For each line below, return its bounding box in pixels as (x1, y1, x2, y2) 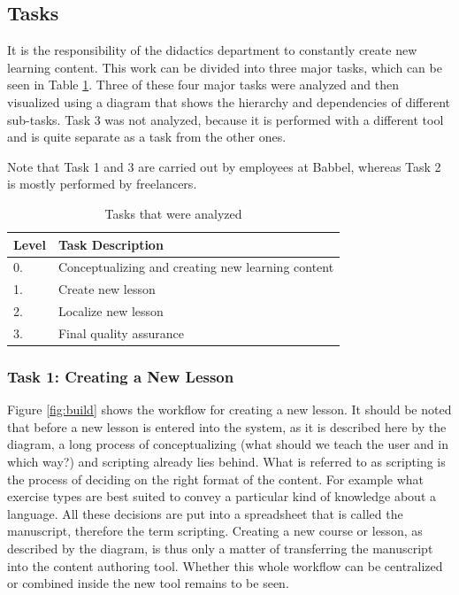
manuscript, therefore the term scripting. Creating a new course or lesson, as (7, 522, 423, 540)
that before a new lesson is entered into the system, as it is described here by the (7, 417, 447, 436)
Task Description (57, 235, 164, 253)
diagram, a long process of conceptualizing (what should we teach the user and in (7, 435, 448, 453)
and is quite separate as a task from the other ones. (7, 127, 287, 146)
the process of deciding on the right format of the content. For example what (7, 469, 425, 488)
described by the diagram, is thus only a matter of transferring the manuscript (7, 538, 433, 557)
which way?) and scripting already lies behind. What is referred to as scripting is (7, 452, 446, 471)
